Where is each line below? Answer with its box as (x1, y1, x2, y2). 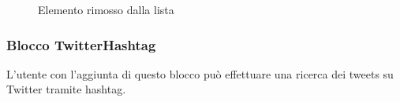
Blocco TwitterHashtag (6, 35, 156, 54)
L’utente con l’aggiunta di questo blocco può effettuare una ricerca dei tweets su (6, 65, 394, 82)
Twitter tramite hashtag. (6, 81, 126, 97)
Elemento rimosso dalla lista (38, 2, 174, 17)
